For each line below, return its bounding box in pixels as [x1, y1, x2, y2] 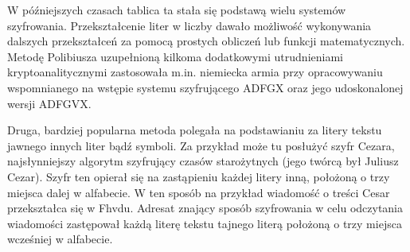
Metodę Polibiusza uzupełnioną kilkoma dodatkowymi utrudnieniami [7, 48, 343, 64]
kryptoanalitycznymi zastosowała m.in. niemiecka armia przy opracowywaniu [7, 64, 383, 80]
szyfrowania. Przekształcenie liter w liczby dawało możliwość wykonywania [7, 17, 372, 33]
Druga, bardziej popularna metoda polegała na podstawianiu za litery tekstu [7, 122, 382, 138]
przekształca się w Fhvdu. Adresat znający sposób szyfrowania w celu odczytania [7, 200, 403, 216]
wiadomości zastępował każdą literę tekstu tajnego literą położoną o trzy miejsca [7, 215, 402, 231]
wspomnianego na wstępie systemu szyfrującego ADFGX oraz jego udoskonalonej [7, 79, 404, 95]
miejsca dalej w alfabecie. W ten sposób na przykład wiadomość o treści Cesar [7, 184, 390, 200]
